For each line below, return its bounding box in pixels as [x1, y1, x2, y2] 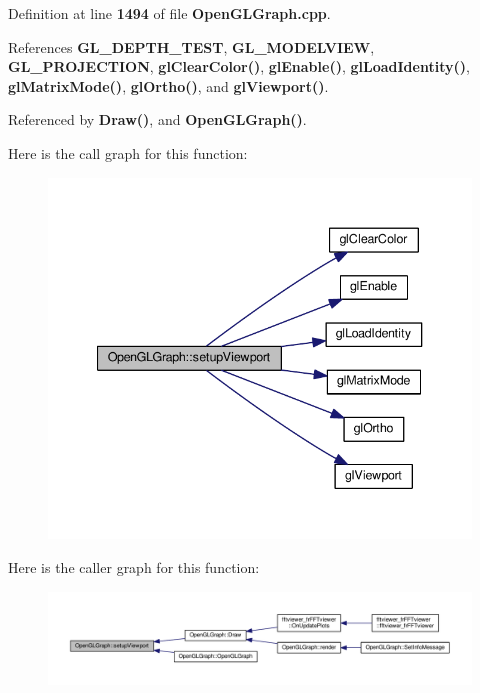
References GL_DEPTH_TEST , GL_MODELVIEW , [8, 36, 375, 57]
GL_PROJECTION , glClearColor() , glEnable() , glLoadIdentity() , [8, 56, 470, 77]
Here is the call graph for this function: [8, 142, 248, 163]
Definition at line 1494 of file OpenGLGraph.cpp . [8, 3, 331, 23]
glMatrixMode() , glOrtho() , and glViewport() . [8, 75, 329, 96]
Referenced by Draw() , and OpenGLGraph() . [8, 109, 307, 130]
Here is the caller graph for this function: [8, 556, 260, 577]
